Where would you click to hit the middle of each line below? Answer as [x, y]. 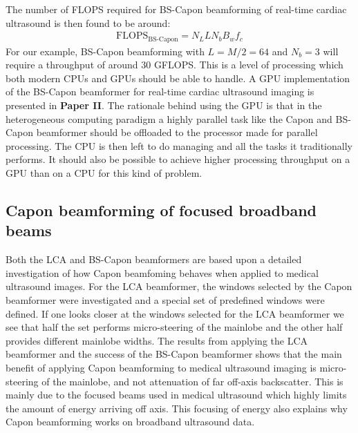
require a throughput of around [72, 65]
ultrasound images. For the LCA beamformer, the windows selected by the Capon [179, 286]
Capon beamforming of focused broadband [161, 210]
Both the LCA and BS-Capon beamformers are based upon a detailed [154, 259]
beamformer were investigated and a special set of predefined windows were [165, 299]
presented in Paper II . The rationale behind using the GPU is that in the [164, 105]
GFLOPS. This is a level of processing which [248, 65]
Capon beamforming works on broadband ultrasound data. [130, 422]
